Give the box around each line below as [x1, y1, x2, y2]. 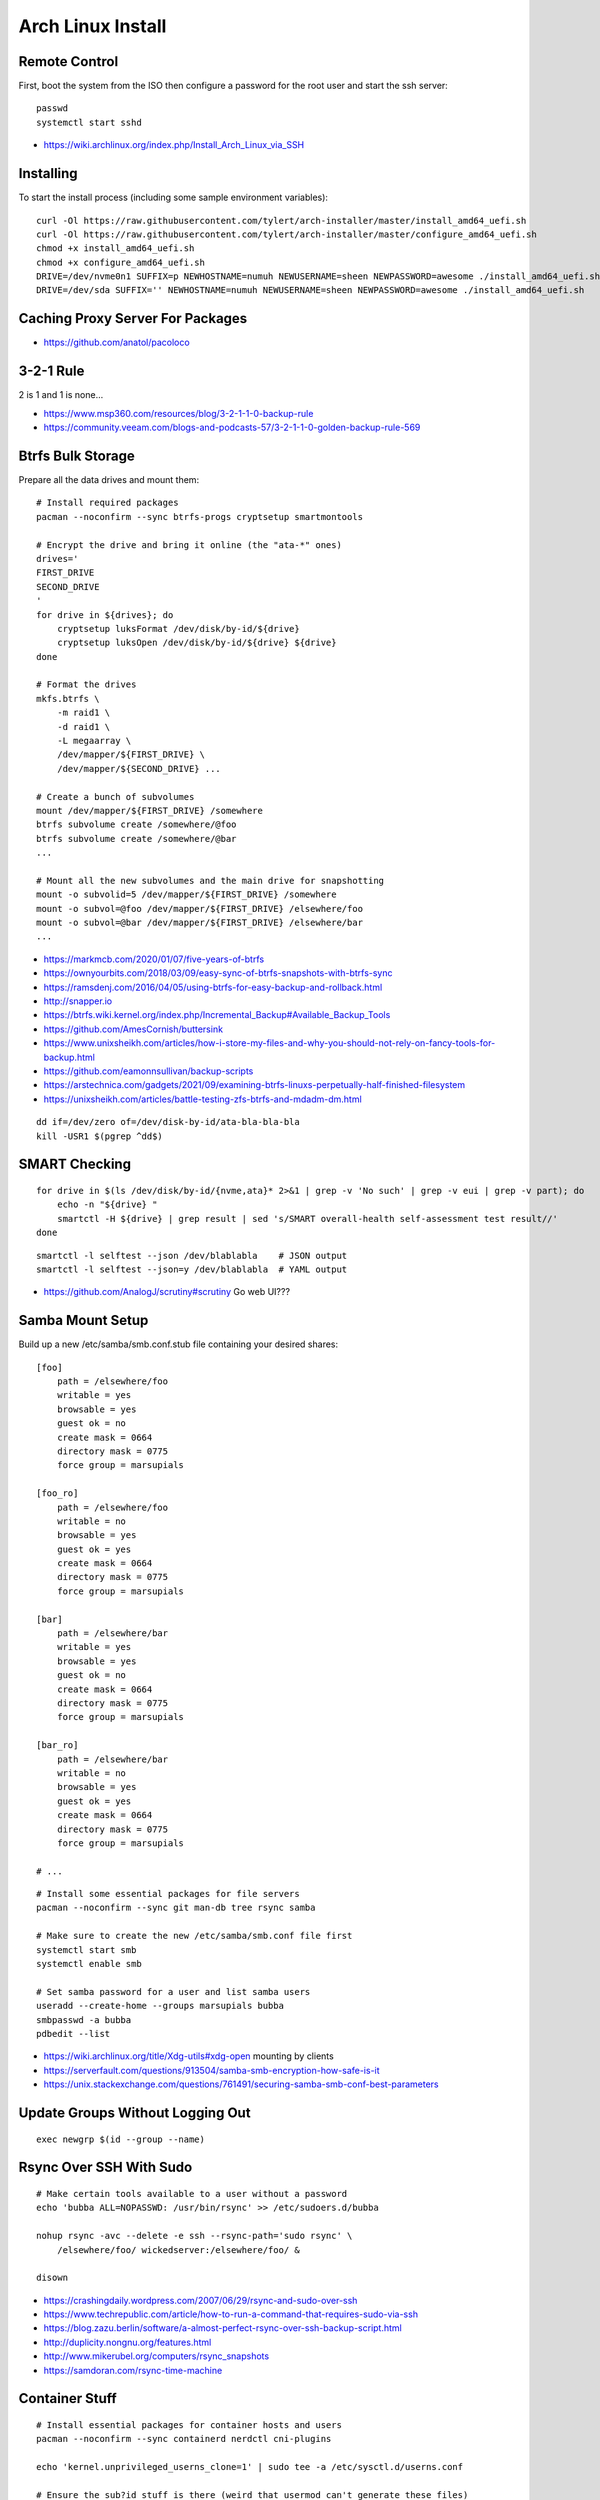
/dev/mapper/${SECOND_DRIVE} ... [56, 763, 222, 774]
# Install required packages [36, 497, 179, 509]
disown [36, 2272, 69, 2284]
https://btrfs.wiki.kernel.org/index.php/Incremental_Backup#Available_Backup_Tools [43, 1009, 391, 1021]
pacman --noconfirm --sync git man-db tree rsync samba [36, 1902, 316, 1914]
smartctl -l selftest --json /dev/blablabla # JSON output [36, 1250, 348, 1261]
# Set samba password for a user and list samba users [36, 1986, 311, 1997]
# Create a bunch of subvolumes [36, 791, 195, 802]
